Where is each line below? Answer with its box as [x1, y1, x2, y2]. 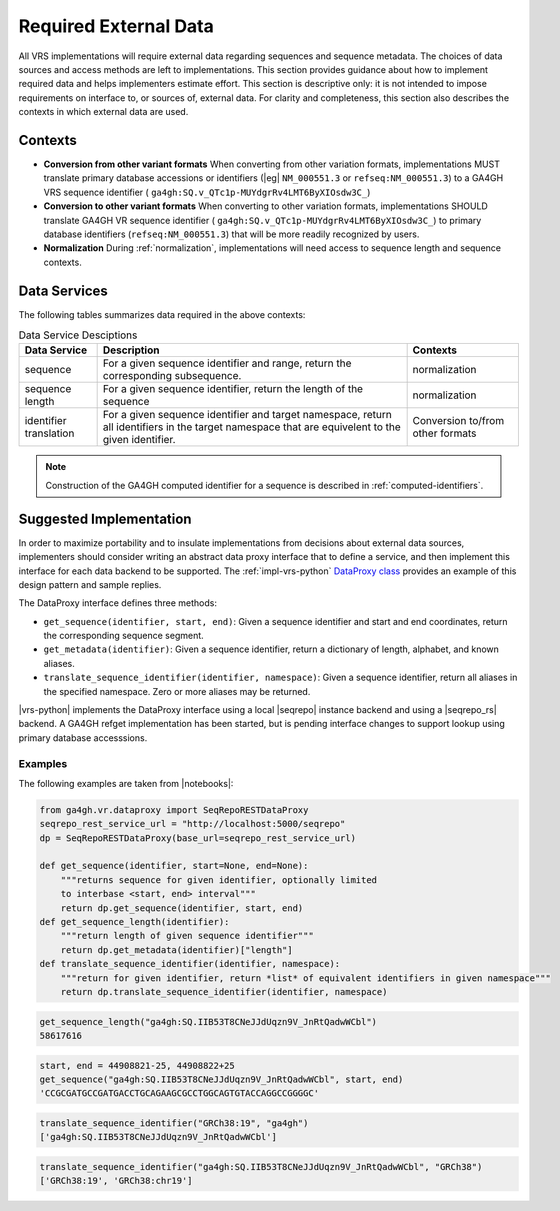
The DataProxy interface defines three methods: [18, 597, 217, 609]
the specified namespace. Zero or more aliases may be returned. [43, 685, 311, 697]
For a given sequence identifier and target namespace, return [102, 408, 392, 422]
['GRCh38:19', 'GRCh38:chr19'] [39, 1175, 194, 1187]
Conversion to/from [412, 414, 505, 428]
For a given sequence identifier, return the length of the [102, 382, 364, 396]
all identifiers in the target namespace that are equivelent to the [102, 420, 402, 434]
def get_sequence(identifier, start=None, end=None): [39, 860, 309, 872]
